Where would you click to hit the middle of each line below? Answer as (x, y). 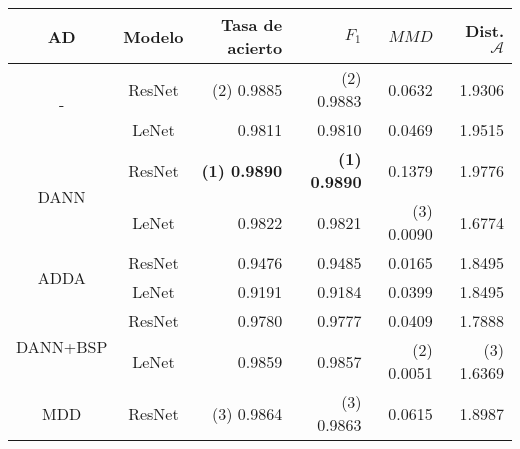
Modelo (153, 36)
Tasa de (251, 24)
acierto (255, 47)
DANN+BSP (62, 346)
